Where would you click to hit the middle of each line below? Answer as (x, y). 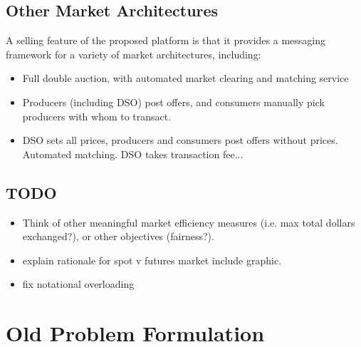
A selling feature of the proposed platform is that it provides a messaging (166, 40)
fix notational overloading (78, 284)
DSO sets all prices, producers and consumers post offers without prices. (180, 140)
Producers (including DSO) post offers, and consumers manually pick (173, 102)
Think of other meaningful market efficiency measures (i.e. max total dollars (189, 222)
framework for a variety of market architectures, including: (134, 54)
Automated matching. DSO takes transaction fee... (133, 154)
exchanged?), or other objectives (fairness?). (118, 236)
